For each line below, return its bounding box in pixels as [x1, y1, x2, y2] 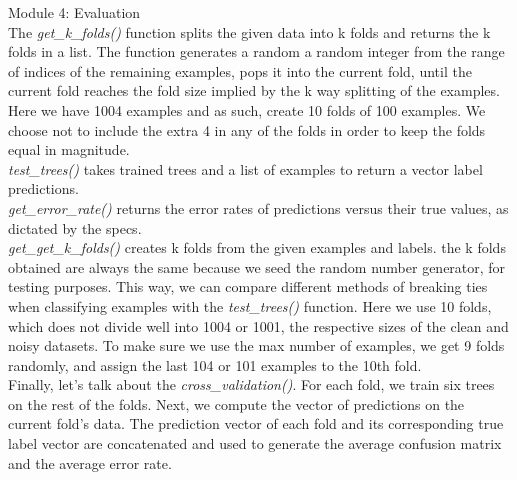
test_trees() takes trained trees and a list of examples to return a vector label [8, 158, 483, 179]
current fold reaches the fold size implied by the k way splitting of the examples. [8, 80, 500, 101]
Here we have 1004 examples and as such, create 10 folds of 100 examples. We [8, 99, 486, 120]
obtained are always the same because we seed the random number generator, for [8, 256, 506, 277]
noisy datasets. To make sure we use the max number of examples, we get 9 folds [8, 335, 505, 356]
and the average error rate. [8, 452, 172, 473]
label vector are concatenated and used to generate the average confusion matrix [8, 433, 502, 454]
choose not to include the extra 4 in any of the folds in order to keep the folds [8, 119, 486, 140]
